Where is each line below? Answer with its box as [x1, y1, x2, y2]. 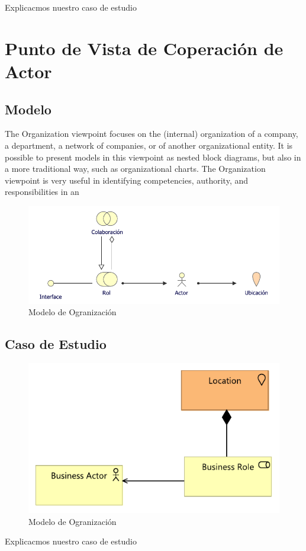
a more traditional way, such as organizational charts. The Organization [5, 162, 266, 175]
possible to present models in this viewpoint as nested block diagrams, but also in [5, 150, 301, 163]
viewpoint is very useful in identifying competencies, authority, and [5, 174, 249, 186]
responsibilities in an [5, 185, 79, 198]
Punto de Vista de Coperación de [5, 36, 284, 60]
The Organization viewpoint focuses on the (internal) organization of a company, [5, 127, 298, 140]
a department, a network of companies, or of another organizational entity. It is [5, 139, 293, 151]
